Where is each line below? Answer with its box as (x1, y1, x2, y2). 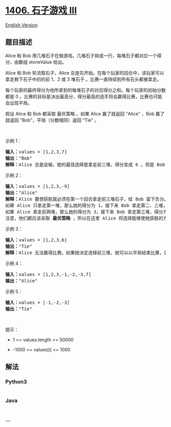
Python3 (5, 378, 27, 386)
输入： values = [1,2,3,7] (5, 149, 67, 155)
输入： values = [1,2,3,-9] (5, 183, 70, 189)
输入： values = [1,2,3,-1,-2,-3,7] (5, 271, 92, 277)
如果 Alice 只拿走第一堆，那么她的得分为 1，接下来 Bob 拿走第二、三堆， (5, 202, 168, 208)
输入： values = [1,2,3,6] (5, 237, 67, 243)
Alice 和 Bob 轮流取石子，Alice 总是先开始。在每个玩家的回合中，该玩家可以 (5, 69, 164, 76)
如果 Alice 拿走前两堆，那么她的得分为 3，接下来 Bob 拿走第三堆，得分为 (5, 209, 168, 215)
